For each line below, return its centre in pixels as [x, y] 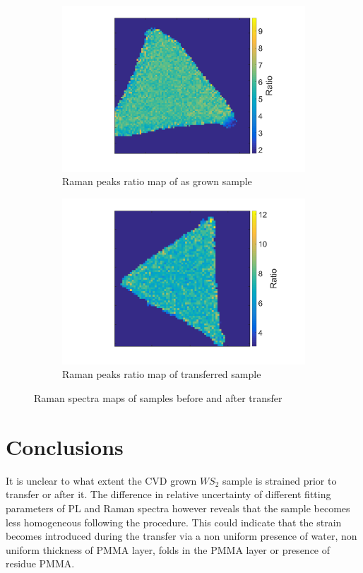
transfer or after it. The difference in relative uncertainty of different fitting [168, 494]
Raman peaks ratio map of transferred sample [162, 374]
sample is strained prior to [280, 480]
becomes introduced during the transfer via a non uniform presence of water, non [181, 536]
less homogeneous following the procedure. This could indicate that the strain [174, 522]
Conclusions [65, 446]
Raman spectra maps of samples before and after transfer [158, 398]
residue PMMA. [40, 563]
